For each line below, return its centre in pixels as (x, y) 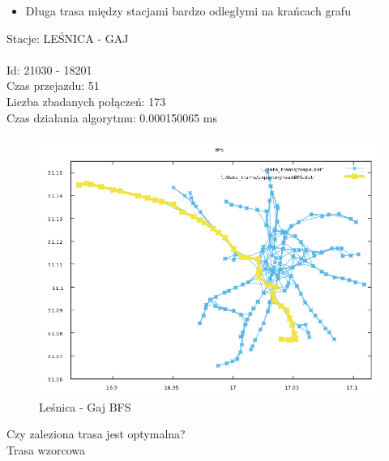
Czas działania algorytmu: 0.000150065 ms (112, 117)
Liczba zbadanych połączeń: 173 (86, 101)
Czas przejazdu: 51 (53, 85)
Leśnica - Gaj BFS (85, 406)
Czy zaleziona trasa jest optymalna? (96, 434)
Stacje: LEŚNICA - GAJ (68, 38)
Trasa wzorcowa (46, 449)
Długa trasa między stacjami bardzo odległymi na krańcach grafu (188, 11)
